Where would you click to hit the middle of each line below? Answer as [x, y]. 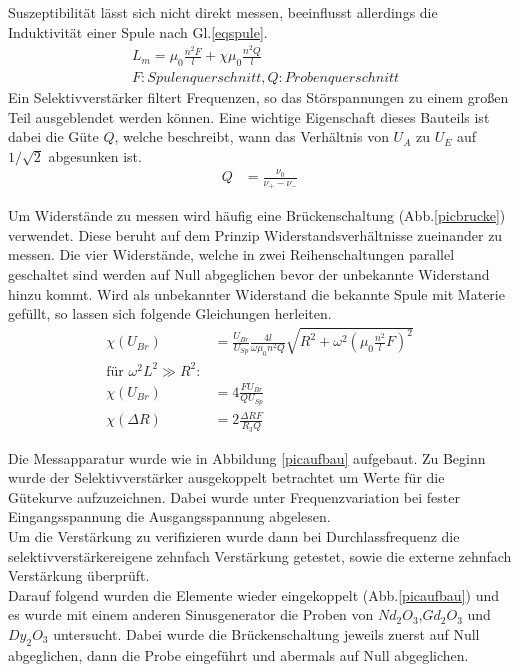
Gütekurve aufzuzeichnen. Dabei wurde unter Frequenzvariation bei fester [234, 496]
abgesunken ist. [95, 155]
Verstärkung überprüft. [79, 575]
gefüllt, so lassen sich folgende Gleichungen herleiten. [170, 313]
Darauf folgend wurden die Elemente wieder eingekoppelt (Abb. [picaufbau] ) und [253, 594]
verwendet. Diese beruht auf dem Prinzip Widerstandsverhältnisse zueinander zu [255, 234]
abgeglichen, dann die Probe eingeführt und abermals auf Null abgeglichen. [238, 654]
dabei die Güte [53, 136]
